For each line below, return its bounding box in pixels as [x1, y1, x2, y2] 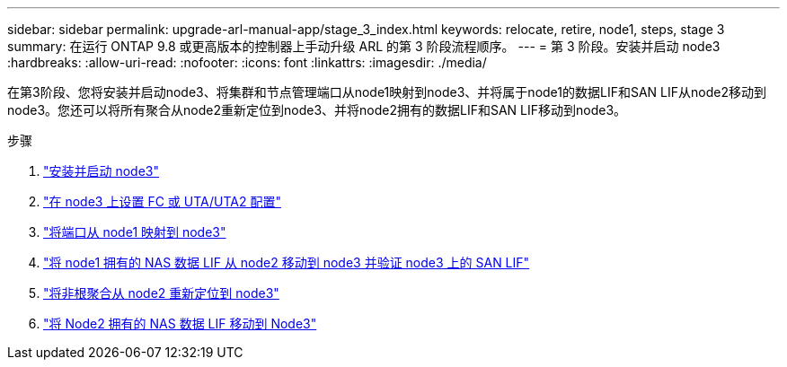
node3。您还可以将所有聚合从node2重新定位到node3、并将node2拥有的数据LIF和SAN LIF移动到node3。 [7, 102, 627, 118]
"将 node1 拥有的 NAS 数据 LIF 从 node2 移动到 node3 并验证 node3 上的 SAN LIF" [43, 255, 530, 270]
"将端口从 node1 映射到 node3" [43, 224, 226, 240]
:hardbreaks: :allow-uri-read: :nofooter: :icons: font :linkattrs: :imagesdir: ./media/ [7, 55, 487, 70]
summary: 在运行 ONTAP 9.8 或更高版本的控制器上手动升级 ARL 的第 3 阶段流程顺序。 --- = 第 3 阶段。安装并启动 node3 [7, 39, 721, 54]
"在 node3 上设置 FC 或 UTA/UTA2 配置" [43, 194, 281, 209]
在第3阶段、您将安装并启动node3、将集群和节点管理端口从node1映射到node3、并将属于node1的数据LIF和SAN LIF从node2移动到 [7, 84, 766, 100]
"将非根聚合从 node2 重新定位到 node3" [43, 285, 279, 301]
